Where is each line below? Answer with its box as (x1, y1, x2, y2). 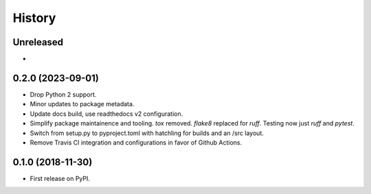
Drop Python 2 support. (30, 90, 97, 99)
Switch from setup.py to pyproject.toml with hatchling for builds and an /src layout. (30, 129, 264, 137)
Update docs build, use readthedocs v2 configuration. (30, 110, 183, 118)
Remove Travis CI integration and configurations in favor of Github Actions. (30, 138, 243, 147)
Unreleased (12, 36, 64, 48)
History (12, 10, 56, 25)
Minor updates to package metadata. (30, 100, 135, 108)
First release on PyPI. (30, 174, 91, 182)
